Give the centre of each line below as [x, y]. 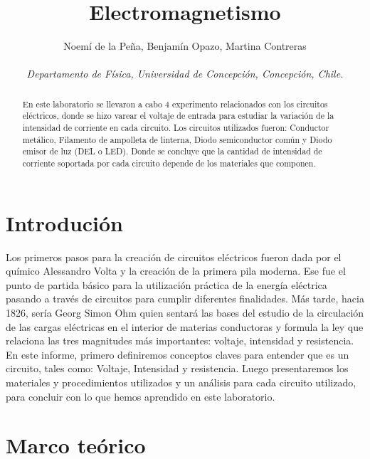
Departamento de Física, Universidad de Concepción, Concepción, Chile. [185, 74]
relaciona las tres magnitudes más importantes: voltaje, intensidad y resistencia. [180, 341]
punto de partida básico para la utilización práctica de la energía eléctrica [166, 284]
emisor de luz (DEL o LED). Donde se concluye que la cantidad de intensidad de [172, 151]
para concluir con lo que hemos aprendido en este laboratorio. [141, 396]
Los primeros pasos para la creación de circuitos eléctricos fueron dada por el [174, 257]
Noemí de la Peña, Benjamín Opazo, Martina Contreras [185, 46]
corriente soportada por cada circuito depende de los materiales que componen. [169, 163]
